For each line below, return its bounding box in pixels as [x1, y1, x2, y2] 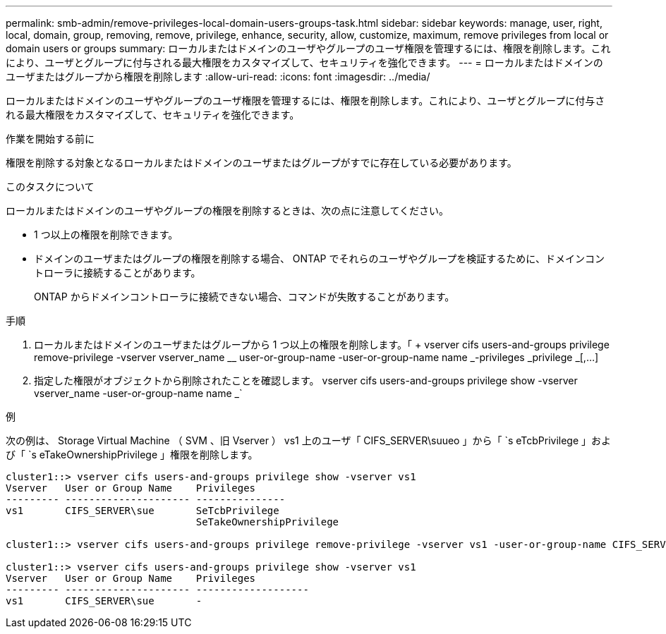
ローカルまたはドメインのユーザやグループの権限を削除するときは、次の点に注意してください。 [6, 205, 449, 217]
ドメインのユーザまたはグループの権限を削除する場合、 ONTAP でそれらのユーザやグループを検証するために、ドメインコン [34, 252, 605, 264]
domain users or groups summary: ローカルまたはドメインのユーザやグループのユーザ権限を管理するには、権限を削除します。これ [6, 42, 611, 54]
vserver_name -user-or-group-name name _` [34, 387, 243, 399]
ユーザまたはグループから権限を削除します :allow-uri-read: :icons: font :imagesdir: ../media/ [6, 71, 430, 83]
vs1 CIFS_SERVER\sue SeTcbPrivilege [6, 505, 279, 516]
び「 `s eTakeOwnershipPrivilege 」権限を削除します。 [6, 449, 258, 461]
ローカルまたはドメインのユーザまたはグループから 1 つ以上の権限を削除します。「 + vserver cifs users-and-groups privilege [34, 339, 610, 350]
